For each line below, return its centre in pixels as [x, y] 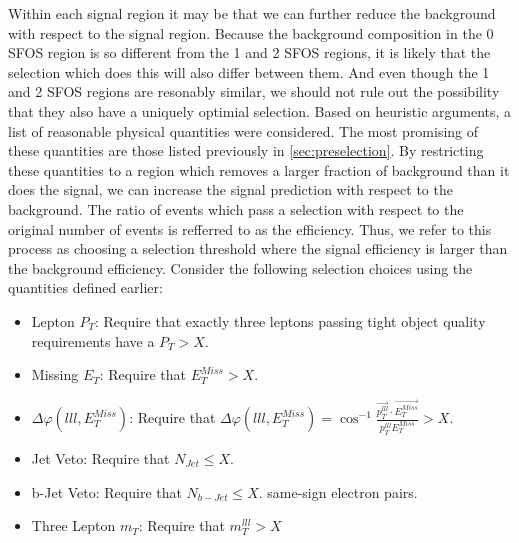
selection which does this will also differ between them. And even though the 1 [249, 71]
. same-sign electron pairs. [338, 491]
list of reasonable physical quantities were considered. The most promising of [243, 130]
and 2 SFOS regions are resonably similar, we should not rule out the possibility [254, 91]
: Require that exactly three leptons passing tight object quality [290, 320]
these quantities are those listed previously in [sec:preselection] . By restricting [246, 150]
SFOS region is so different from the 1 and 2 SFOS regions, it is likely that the [249, 52]
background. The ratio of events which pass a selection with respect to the [236, 208]
